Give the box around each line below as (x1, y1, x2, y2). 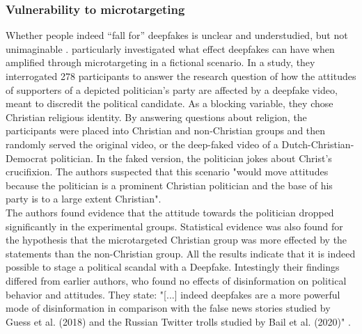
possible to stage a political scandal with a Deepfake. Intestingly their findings (6, 260, 340, 274)
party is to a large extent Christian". (6, 191, 162, 206)
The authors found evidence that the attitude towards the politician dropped (6, 205, 334, 219)
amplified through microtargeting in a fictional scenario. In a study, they (6, 55, 315, 70)
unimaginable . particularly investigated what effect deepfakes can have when (6, 41, 335, 56)
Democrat (6, 150, 48, 165)
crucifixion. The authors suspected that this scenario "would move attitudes (6, 164, 329, 179)
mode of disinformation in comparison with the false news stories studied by (6, 301, 331, 315)
